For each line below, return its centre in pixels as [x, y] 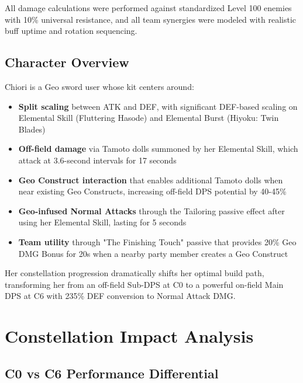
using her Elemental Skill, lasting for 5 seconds [102, 222]
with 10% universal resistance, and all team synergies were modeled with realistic [150, 19]
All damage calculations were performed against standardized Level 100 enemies [148, 8]
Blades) [32, 129]
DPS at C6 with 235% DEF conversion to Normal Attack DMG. [120, 296]
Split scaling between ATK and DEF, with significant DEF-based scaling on [158, 106]
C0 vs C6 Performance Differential [112, 373]
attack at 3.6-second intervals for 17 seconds [97, 160]
